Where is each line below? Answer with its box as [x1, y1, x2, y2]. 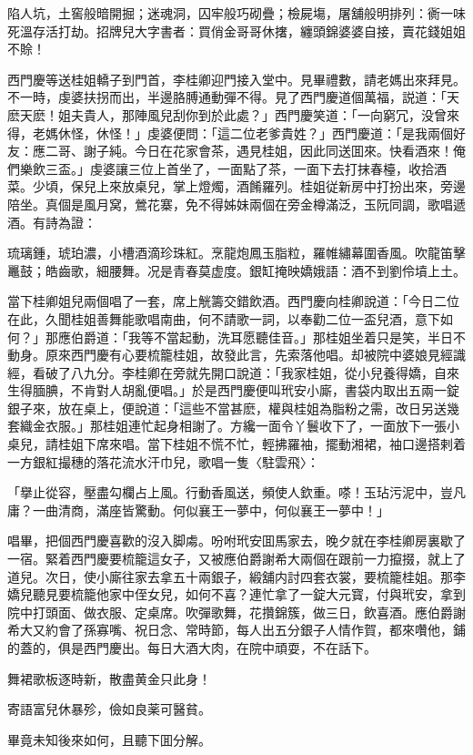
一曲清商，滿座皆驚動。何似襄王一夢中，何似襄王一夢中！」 [32, 500, 389, 519]
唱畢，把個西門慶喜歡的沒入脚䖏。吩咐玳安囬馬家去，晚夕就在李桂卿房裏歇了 [7, 531, 466, 550]
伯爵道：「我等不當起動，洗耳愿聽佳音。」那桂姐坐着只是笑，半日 [70, 327, 453, 346]
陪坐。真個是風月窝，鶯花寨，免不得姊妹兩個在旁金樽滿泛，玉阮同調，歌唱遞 [7, 194, 466, 213]
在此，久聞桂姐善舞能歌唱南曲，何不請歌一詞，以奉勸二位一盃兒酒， [7, 309, 415, 328]
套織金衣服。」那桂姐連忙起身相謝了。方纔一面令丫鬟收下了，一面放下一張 [7, 416, 447, 435]
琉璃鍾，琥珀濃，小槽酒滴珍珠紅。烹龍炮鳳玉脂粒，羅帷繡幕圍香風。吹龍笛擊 [7, 243, 466, 262]
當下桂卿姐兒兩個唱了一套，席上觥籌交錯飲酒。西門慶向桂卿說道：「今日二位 [7, 291, 459, 311]
